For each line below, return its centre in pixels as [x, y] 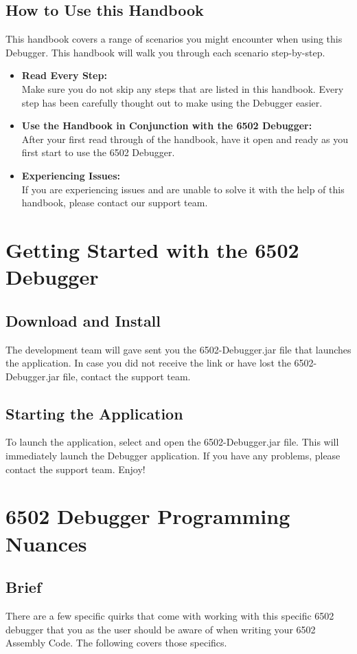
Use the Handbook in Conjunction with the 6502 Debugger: [167, 126]
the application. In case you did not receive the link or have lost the [148, 363]
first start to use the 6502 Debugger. [98, 152]
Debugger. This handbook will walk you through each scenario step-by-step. [165, 52]
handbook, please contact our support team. [115, 203]
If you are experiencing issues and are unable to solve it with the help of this [183, 189]
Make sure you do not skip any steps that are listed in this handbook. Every [183, 88]
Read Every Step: [64, 75]
